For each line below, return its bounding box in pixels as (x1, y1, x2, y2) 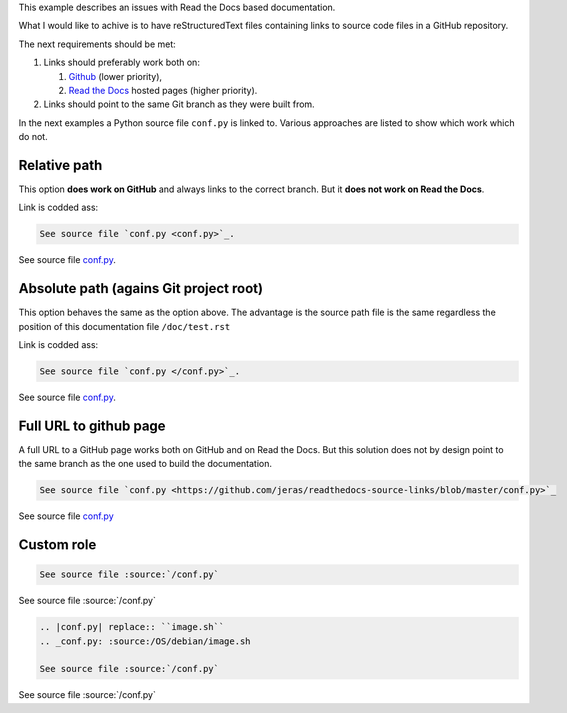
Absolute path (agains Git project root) (18, 280, 264, 297)
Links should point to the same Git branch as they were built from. (43, 98, 315, 110)
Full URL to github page (18, 417, 166, 434)
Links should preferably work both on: (43, 56, 200, 69)
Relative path (18, 156, 103, 174)
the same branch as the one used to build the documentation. (18, 458, 273, 470)
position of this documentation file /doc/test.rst (18, 320, 231, 332)
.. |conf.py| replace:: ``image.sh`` (39, 621, 225, 633)
